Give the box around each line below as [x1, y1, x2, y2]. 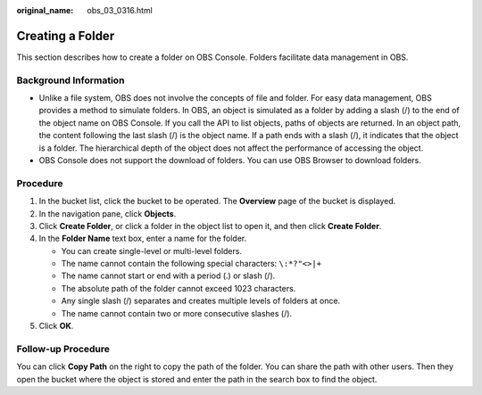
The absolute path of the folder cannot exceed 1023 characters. [61, 283, 296, 293]
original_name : [16, 5, 74, 15]
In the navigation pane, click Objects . [38, 208, 177, 218]
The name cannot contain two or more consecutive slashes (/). [61, 308, 293, 318]
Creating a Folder [16, 28, 115, 44]
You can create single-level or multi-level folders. [61, 245, 243, 256]
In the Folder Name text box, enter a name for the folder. [38, 233, 247, 244]
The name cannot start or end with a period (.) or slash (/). [61, 270, 276, 281]
